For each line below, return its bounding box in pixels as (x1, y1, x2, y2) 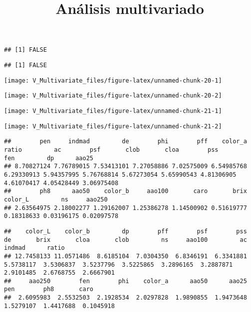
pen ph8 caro (4, 286, 93, 293)
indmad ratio (4, 244, 65, 252)
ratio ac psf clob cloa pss (4, 146, 219, 153)
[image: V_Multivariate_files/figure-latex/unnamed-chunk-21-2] (4, 122, 222, 130)
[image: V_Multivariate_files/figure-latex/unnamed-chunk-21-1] (4, 107, 222, 114)
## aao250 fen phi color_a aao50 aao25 (4, 277, 247, 285)
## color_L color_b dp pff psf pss (4, 227, 247, 235)
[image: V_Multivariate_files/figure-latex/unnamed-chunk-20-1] (4, 77, 222, 84)
